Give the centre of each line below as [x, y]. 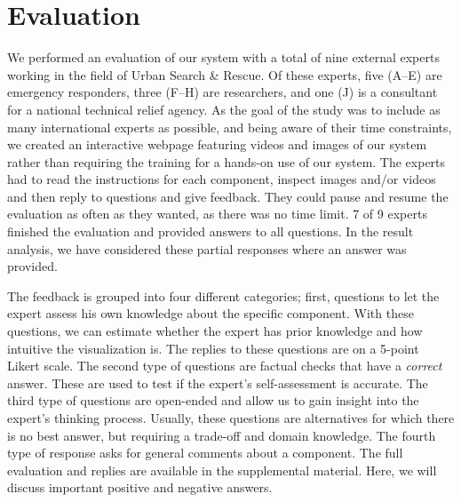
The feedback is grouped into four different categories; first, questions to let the [223, 295]
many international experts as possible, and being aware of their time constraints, [230, 127]
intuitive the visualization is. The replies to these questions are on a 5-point [213, 348]
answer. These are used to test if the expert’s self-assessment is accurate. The [218, 382]
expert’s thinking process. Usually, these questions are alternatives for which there [231, 418]
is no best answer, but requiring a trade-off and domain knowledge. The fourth [222, 435]
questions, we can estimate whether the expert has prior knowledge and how [215, 331]
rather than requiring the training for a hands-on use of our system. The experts [227, 161]
